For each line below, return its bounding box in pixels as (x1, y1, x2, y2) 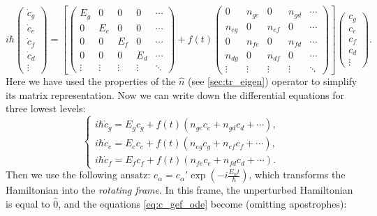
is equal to (6, 196, 50, 210)
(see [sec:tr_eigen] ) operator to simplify (188, 74, 357, 88)
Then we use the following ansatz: (6, 167, 151, 182)
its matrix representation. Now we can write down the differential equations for (6, 87, 345, 102)
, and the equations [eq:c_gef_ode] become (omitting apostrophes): (58, 196, 347, 210)
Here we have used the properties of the (6, 74, 176, 88)
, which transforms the (249, 167, 346, 182)
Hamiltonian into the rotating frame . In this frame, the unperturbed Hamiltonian (6, 183, 353, 197)
